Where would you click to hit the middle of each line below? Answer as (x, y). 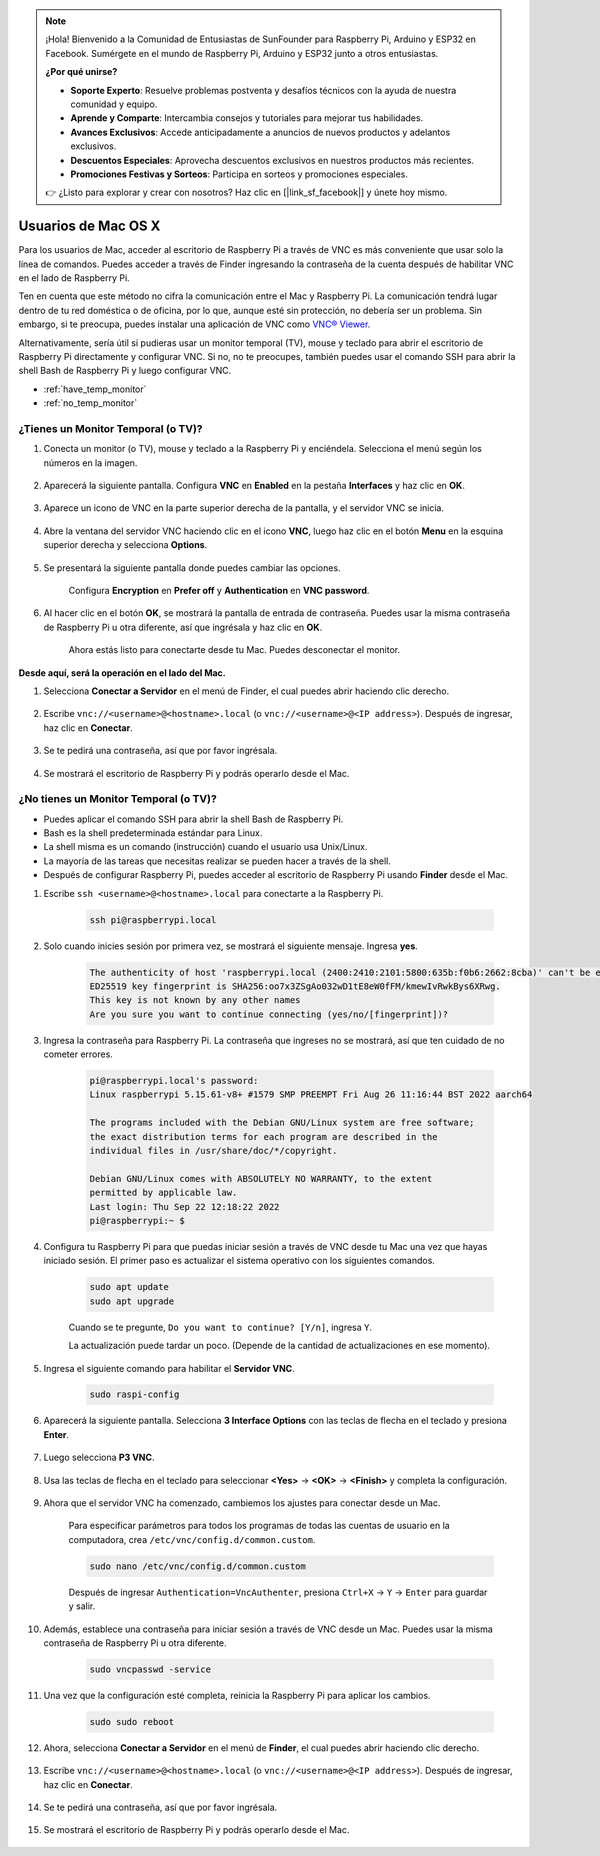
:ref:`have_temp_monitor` (95, 389)
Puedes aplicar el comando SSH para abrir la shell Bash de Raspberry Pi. (193, 819)
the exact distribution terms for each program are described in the (263, 1136)
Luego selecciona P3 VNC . (99, 1457)
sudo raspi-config (134, 1394)
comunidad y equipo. (114, 104)
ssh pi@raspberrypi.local (153, 919)
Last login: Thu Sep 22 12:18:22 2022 (184, 1206)
